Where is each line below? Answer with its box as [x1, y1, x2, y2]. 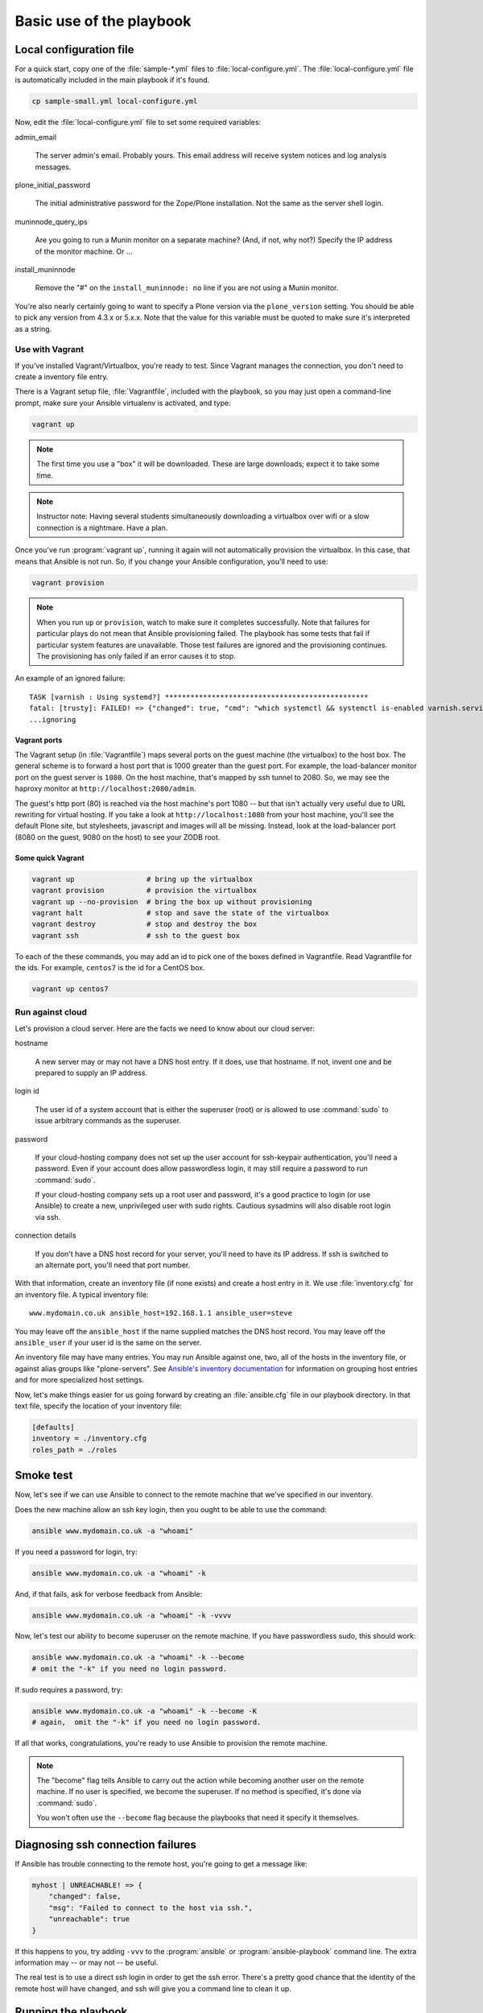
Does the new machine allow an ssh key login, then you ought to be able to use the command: [14, 1504, 328, 1514]
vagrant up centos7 [31, 985, 109, 994]
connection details [14, 1230, 76, 1240]
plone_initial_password [14, 180, 91, 189]
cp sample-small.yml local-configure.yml [31, 97, 198, 106]
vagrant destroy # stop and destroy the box [31, 920, 258, 929]
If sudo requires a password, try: [14, 1684, 123, 1694]
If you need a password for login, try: [14, 1547, 138, 1556]
